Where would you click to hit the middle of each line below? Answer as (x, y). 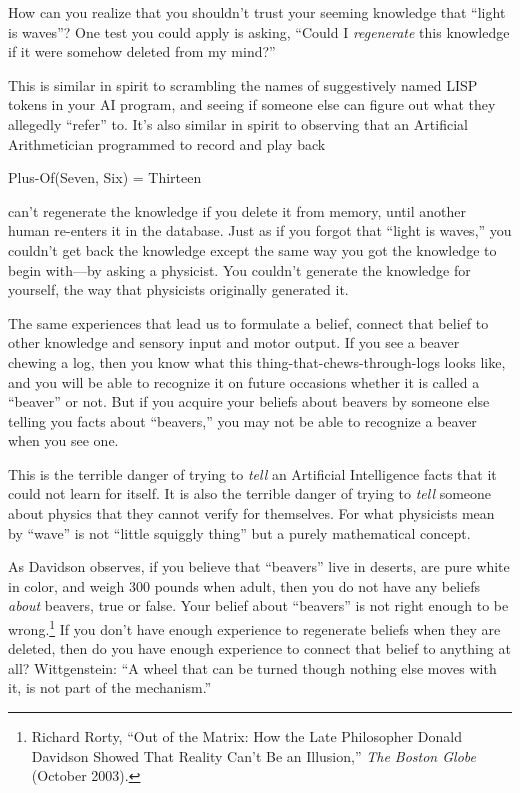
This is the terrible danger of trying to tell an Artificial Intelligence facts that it (252, 473)
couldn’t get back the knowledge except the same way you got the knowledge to (252, 249)
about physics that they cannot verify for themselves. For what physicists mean (251, 513)
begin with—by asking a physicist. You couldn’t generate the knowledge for (239, 269)
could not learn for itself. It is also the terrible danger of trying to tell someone (250, 493)
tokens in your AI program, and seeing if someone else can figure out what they (252, 104)
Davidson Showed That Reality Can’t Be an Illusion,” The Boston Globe (253, 755)
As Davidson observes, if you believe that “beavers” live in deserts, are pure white (259, 566)
